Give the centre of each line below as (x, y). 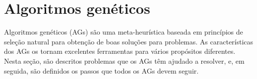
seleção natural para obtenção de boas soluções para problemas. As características (129, 41)
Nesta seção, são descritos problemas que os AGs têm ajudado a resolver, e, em (124, 60)
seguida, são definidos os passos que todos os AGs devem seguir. (101, 70)
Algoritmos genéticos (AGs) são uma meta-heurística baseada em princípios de (124, 32)
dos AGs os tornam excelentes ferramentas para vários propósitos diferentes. (120, 51)
